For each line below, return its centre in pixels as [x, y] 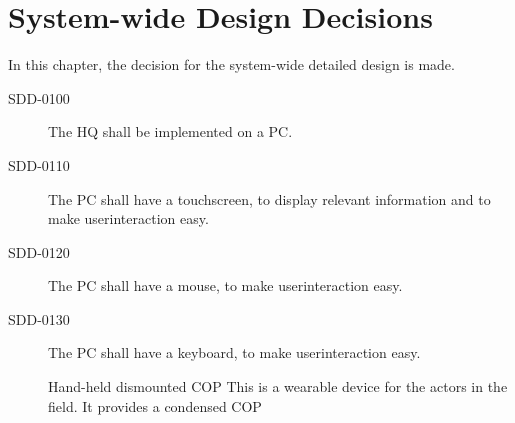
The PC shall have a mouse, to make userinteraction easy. [225, 285]
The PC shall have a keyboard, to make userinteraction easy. [234, 352]
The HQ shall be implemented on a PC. [170, 131]
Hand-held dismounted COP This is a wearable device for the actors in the [278, 386]
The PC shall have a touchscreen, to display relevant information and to [269, 198]
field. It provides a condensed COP [155, 405]
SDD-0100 [39, 97]
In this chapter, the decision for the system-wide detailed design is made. [231, 64]
